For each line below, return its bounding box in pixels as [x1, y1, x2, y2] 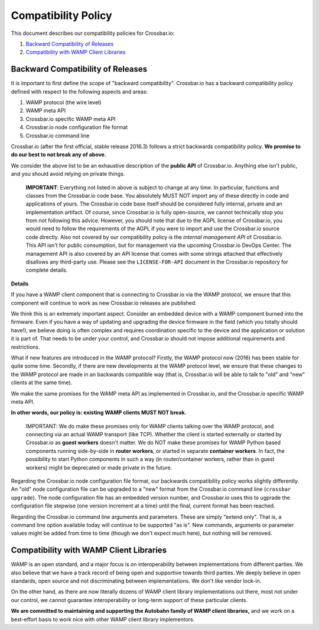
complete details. [25, 266, 68, 274]
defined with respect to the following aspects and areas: [11, 88, 148, 95]
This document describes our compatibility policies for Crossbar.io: [11, 30, 175, 37]
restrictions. [11, 343, 41, 351]
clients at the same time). [11, 379, 73, 386]
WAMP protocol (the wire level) [25, 99, 102, 106]
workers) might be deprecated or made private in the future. [25, 464, 172, 471]
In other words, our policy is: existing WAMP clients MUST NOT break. [11, 409, 187, 416]
